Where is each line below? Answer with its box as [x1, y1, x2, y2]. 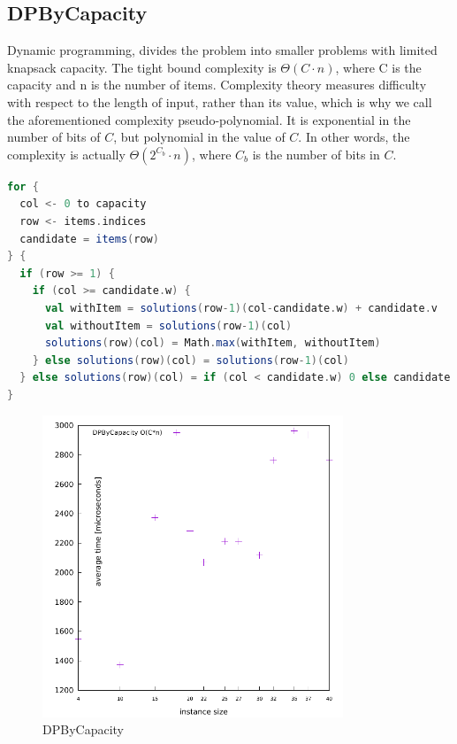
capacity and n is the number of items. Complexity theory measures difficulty [7, 75, 427, 94]
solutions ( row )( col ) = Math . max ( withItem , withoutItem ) [44, 337, 381, 350]
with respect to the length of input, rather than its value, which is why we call [7, 92, 432, 111]
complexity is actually [7, 144, 126, 163]
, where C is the [335, 58, 422, 76]
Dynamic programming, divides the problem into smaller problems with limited [7, 41, 438, 59]
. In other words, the [298, 128, 410, 146]
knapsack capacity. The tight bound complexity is [7, 58, 277, 76]
